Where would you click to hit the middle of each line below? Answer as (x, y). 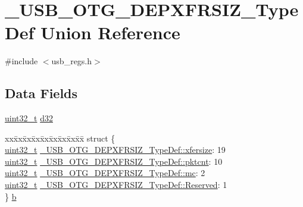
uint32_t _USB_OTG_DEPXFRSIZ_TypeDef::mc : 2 (105, 173)
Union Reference (110, 32)
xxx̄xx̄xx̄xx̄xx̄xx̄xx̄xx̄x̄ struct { (60, 138)
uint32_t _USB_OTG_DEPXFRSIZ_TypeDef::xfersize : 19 (115, 150)
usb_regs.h (72, 61)
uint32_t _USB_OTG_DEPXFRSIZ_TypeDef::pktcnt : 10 (114, 161)
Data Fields (41, 93)
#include (21, 61)
